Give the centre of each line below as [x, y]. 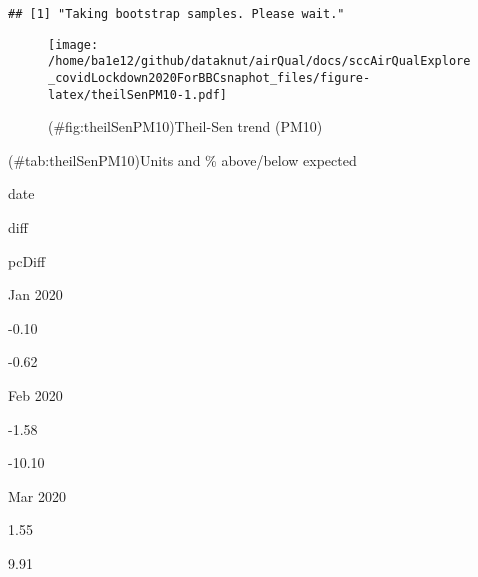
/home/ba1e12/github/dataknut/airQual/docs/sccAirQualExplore [259, 61]
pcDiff [27, 260]
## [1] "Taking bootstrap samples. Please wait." [176, 14]
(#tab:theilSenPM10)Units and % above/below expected [182, 159]
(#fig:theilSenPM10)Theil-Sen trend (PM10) [185, 126]
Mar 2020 [37, 495]
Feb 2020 [35, 395]
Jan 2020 [35, 294]
